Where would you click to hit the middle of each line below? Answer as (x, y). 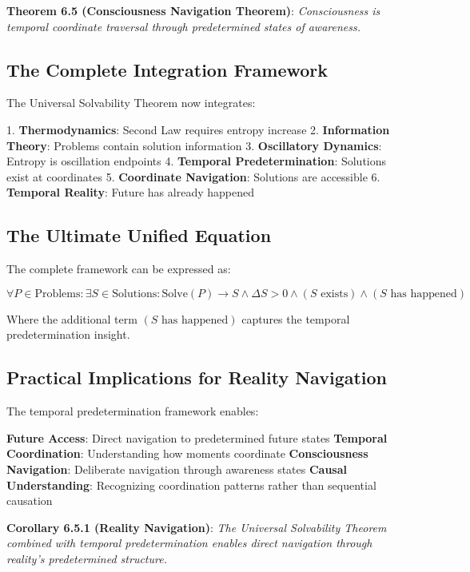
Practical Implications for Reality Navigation (197, 377)
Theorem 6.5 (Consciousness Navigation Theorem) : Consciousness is (193, 10)
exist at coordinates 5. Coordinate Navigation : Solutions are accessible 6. (193, 176)
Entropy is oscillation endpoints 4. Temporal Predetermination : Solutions (197, 161)
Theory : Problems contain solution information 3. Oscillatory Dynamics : (194, 145)
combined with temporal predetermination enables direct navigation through (189, 543)
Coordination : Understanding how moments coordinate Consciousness (187, 453)
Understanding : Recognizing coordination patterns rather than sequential (191, 485)
